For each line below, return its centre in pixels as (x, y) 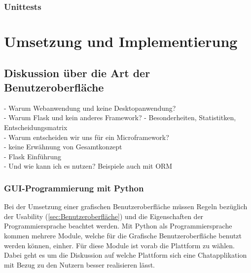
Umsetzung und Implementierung (121, 41)
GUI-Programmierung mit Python (74, 188)
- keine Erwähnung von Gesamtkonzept (63, 147)
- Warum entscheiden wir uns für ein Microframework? (87, 137)
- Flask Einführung (33, 156)
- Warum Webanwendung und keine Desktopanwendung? (90, 108)
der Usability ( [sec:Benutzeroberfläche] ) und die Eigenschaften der (104, 216)
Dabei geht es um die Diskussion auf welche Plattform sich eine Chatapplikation (125, 255)
